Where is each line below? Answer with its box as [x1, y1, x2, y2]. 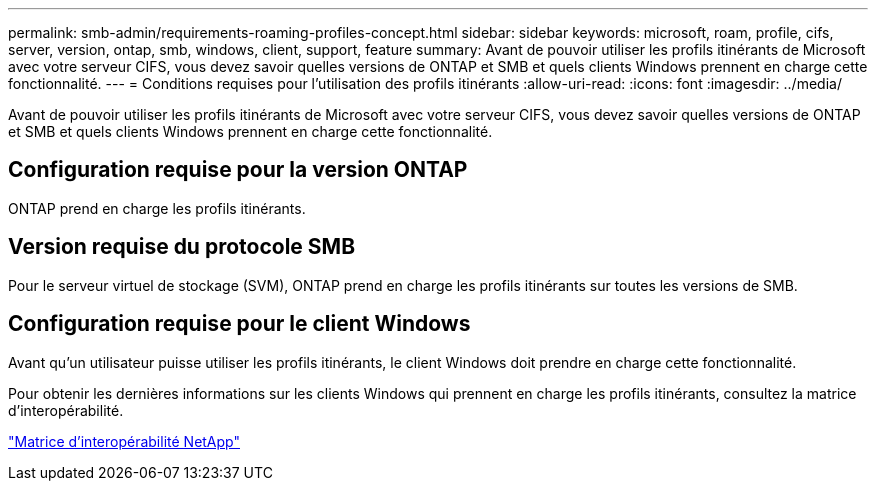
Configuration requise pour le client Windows [8, 311, 471, 337]
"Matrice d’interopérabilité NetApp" [8, 432, 240, 450]
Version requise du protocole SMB [8, 234, 356, 260]
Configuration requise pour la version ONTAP [8, 157, 468, 183]
